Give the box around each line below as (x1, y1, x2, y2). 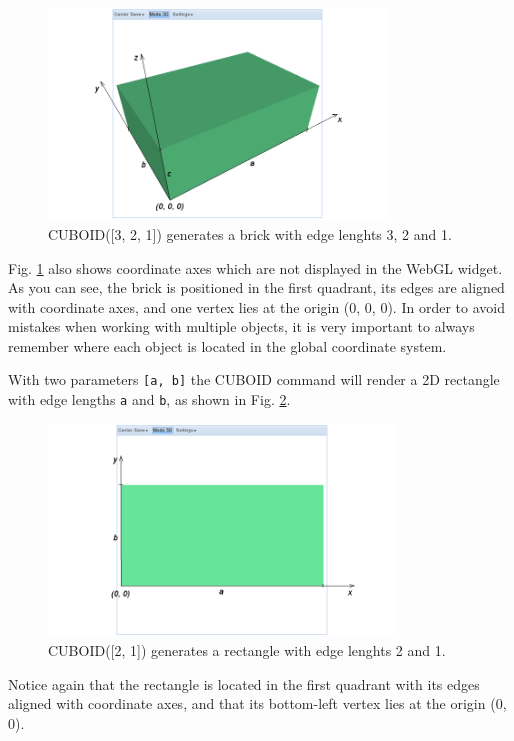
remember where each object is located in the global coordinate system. (8, 335, 447, 356)
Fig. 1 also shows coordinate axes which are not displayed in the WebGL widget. (8, 257, 503, 278)
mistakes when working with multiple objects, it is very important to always (8, 316, 475, 337)
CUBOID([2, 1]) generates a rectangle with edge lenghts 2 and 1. (48, 639, 446, 660)
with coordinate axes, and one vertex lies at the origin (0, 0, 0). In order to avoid (8, 296, 505, 317)
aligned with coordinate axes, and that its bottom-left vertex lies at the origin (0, (8, 693, 507, 714)
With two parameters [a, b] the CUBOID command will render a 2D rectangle (8, 369, 500, 390)
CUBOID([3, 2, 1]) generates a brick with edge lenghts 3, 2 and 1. (48, 223, 452, 244)
